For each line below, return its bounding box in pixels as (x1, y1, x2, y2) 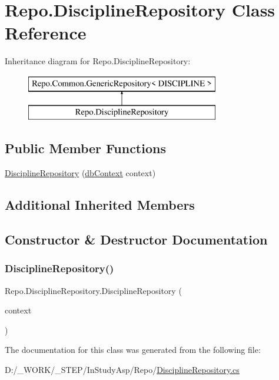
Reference (5, 21, 87, 45)
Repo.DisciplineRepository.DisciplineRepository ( (5, 284, 182, 296)
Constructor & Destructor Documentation (5, 230, 268, 249)
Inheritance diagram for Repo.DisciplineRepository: (5, 55, 191, 67)
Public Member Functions (5, 139, 166, 157)
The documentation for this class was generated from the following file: (5, 343, 261, 356)
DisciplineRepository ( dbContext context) (5, 167, 156, 179)
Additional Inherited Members (5, 196, 195, 214)
